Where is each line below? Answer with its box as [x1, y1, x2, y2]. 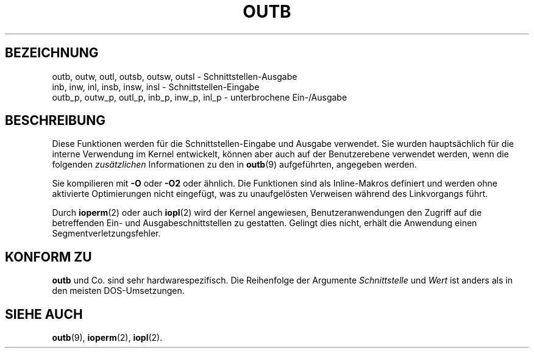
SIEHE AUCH [5, 306, 83, 322]
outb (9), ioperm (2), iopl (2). [52, 332, 163, 343]
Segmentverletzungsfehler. [52, 228, 161, 239]
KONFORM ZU [5, 249, 92, 265]
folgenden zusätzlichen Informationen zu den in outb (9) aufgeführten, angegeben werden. [52, 159, 417, 170]
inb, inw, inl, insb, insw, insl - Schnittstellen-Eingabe [52, 81, 260, 92]
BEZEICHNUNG [5, 45, 99, 61]
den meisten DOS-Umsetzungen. [52, 285, 185, 296]
